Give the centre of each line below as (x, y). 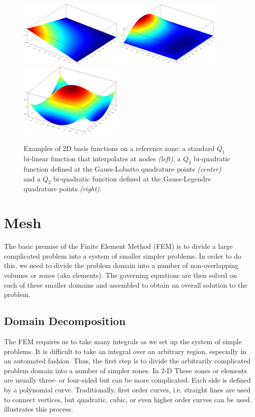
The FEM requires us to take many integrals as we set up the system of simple (123, 341)
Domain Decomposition (65, 321)
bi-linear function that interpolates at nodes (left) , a (102, 159)
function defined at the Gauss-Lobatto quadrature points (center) (123, 169)
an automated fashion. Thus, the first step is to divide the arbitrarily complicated (127, 361)
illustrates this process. (39, 409)
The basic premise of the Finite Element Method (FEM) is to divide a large (118, 246)
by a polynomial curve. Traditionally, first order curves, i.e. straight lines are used (127, 389)
